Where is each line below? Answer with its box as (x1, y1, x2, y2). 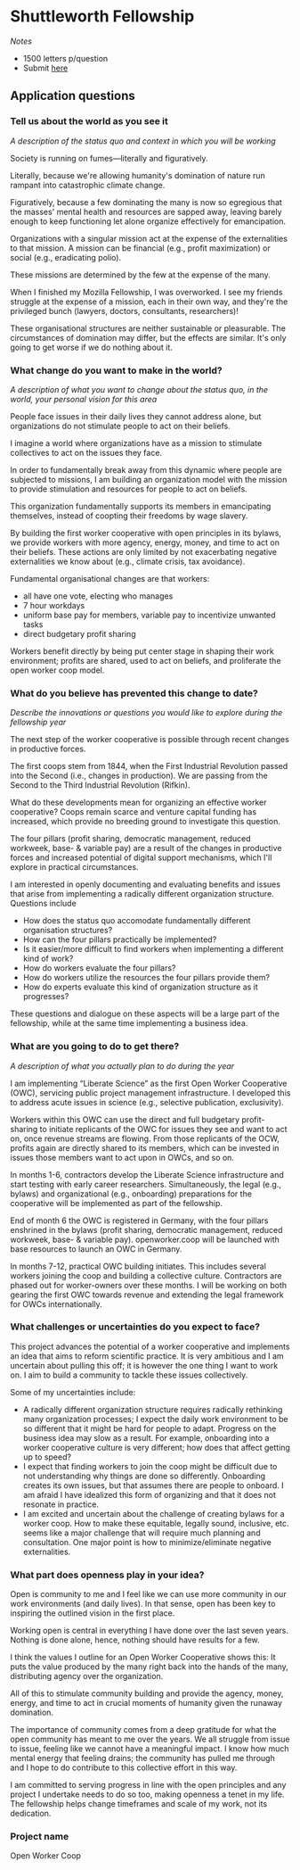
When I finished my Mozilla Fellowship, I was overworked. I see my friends (10, 286, 283, 297)
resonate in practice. (22, 1499, 99, 1510)
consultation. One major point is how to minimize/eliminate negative (22, 1536, 272, 1547)
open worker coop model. (10, 665, 105, 675)
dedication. (10, 1808, 52, 1819)
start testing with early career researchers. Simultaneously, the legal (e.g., (10, 1179, 281, 1189)
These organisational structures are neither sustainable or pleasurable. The (10, 323, 286, 334)
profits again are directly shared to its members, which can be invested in (10, 1142, 280, 1153)
